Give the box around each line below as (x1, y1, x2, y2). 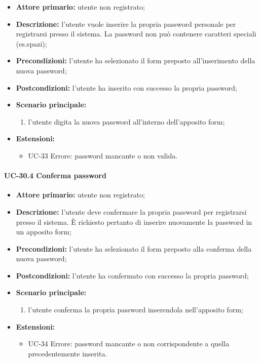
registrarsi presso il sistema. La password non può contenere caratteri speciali (16, 28, 256, 39)
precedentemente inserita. (28, 348, 107, 358)
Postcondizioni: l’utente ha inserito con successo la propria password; (16, 82, 237, 93)
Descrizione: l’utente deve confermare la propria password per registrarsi (16, 206, 247, 217)
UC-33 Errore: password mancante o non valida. (28, 150, 178, 160)
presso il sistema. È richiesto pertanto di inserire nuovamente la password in (16, 216, 252, 227)
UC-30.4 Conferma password (4, 170, 106, 181)
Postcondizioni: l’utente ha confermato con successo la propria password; (16, 270, 249, 280)
